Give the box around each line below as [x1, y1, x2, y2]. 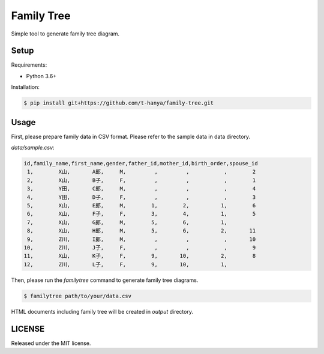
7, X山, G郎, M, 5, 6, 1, [27, 219, 227, 225]
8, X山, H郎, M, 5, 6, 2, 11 [27, 227, 256, 234]
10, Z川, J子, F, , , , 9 [23, 244, 256, 251]
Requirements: [11, 61, 47, 69]
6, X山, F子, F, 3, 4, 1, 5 [27, 210, 256, 218]
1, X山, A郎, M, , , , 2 [27, 168, 256, 175]
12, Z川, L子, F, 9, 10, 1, [23, 261, 227, 267]
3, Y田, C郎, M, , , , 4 [27, 185, 256, 192]
